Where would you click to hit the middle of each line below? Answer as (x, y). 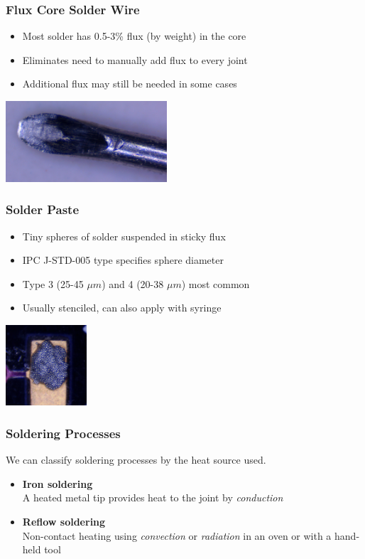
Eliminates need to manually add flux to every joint (135, 59)
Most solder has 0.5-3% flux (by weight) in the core (134, 36)
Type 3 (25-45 (53, 283)
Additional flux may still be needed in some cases (130, 84)
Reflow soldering (64, 521)
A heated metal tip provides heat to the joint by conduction (153, 497)
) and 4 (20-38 (133, 283)
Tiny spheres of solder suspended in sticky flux (124, 236)
